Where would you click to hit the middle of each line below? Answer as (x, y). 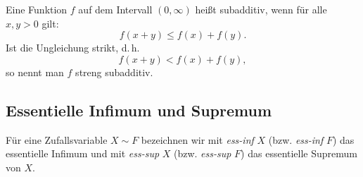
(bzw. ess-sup (202, 153)
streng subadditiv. (114, 72)
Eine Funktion (37, 9)
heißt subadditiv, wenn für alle (261, 9)
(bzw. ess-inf (296, 139)
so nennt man (35, 72)
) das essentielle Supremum (299, 153)
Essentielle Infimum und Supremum (139, 110)
